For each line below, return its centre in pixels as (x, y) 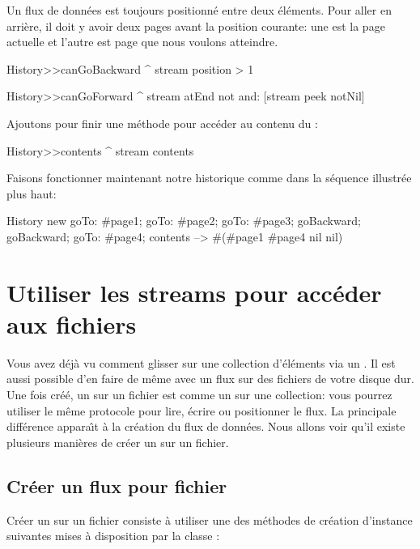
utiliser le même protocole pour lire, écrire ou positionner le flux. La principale (202, 410)
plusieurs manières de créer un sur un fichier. (118, 442)
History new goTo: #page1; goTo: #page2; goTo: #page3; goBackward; (184, 221)
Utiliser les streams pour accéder (194, 292)
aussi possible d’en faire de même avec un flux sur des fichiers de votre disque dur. (210, 379)
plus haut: (32, 193)
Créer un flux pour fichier (117, 485)
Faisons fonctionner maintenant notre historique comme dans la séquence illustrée (209, 178)
